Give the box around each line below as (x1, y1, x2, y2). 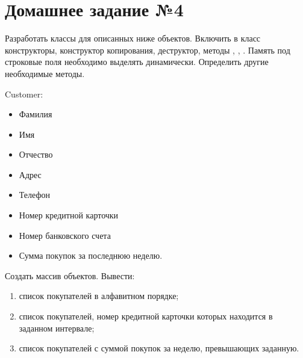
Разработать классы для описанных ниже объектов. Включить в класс (5, 32, 261, 45)
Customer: (5, 87, 43, 100)
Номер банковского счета (19, 229, 111, 241)
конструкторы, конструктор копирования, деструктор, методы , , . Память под (5, 43, 290, 56)
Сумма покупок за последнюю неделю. (19, 249, 163, 262)
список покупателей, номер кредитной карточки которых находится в (19, 310, 273, 323)
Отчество (19, 148, 53, 161)
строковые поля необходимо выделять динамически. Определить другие (5, 55, 269, 68)
